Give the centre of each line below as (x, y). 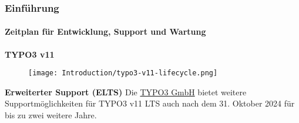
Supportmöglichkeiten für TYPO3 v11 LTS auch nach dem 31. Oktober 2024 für (150, 103)
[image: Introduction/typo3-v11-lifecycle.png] (123, 73)
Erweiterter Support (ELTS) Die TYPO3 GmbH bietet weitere (126, 92)
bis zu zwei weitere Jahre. (51, 115)
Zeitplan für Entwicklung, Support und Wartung (105, 31)
